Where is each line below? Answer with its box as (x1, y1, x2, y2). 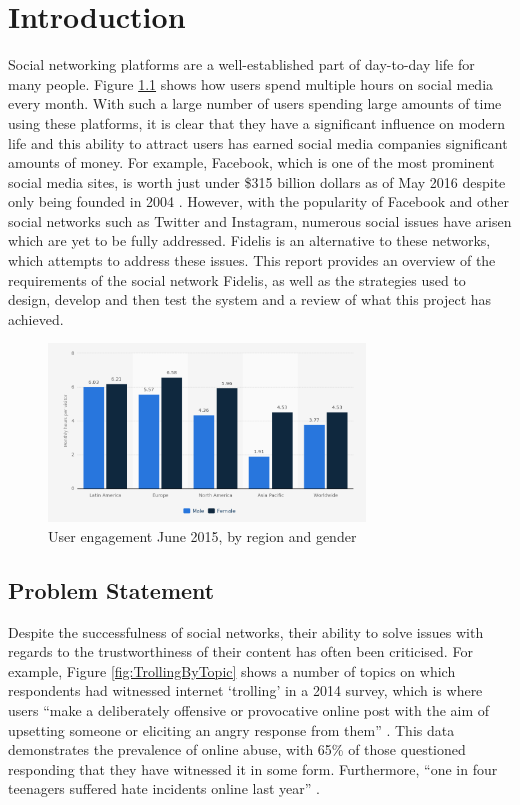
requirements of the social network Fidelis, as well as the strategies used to (8, 269, 466, 290)
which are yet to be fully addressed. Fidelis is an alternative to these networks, (8, 230, 491, 251)
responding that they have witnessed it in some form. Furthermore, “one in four (8, 758, 498, 779)
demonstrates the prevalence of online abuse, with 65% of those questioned (8, 739, 466, 760)
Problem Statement (8, 574, 215, 605)
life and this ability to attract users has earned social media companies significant (8, 132, 508, 153)
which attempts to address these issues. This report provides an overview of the (8, 250, 496, 271)
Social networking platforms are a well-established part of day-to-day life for (8, 54, 475, 75)
